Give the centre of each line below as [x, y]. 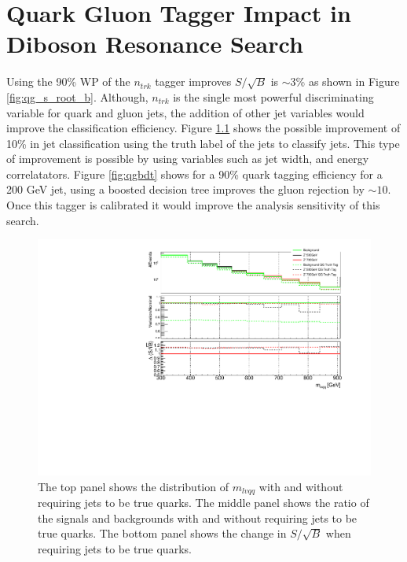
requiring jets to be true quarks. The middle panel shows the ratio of [203, 502]
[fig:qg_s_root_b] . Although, [77, 96]
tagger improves [193, 81]
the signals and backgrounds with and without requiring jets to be [198, 518]
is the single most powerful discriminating [273, 96]
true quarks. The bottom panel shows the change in [162, 533]
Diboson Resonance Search [155, 44]
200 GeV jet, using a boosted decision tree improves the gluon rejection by [185, 189]
